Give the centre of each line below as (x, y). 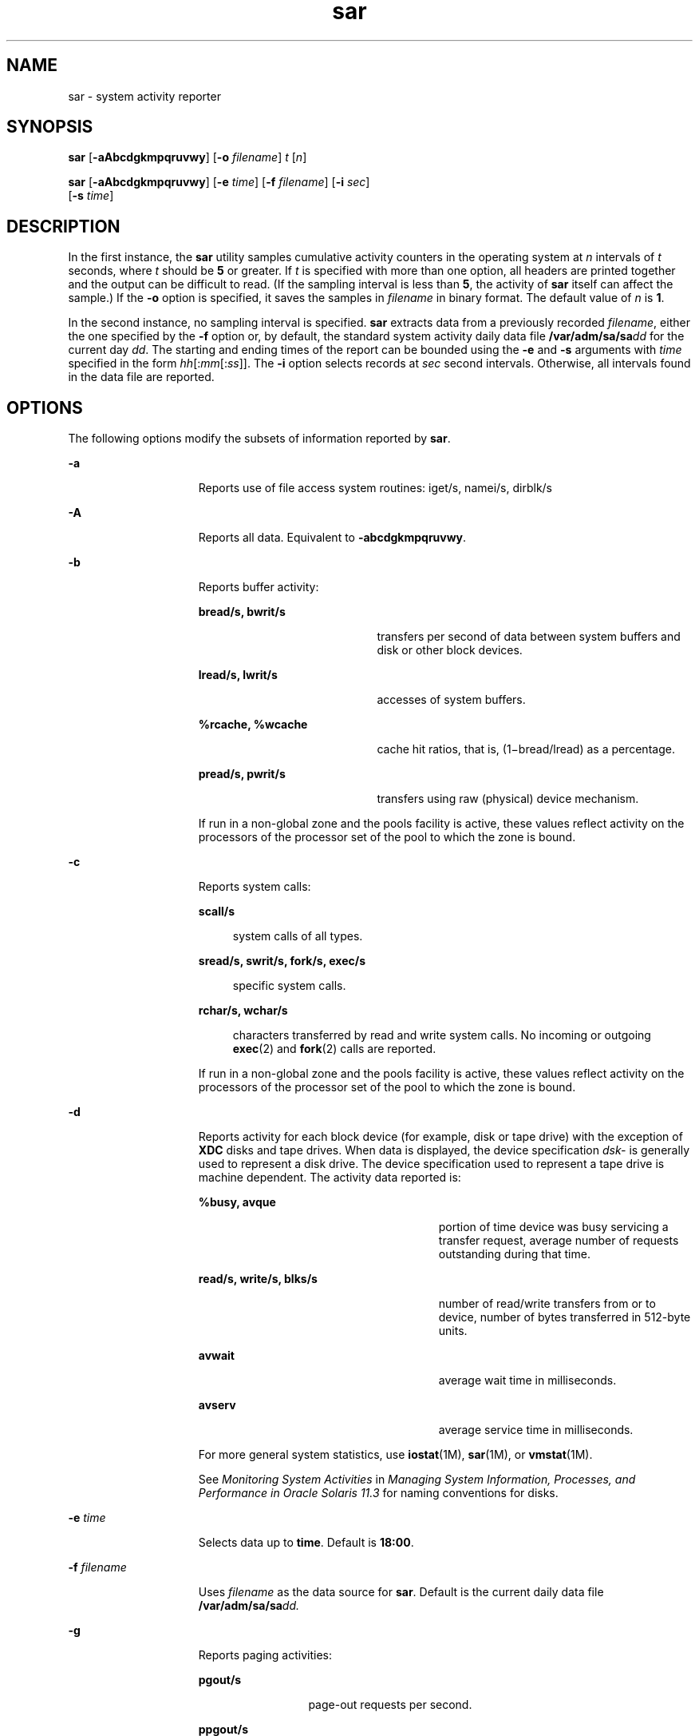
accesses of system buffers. (451, 700)
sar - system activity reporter (144, 96)
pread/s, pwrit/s (242, 774)
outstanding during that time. (514, 1254)
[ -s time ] (91, 196)
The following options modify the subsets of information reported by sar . (259, 439)
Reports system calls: (255, 887)
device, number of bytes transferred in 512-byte (565, 1317)
